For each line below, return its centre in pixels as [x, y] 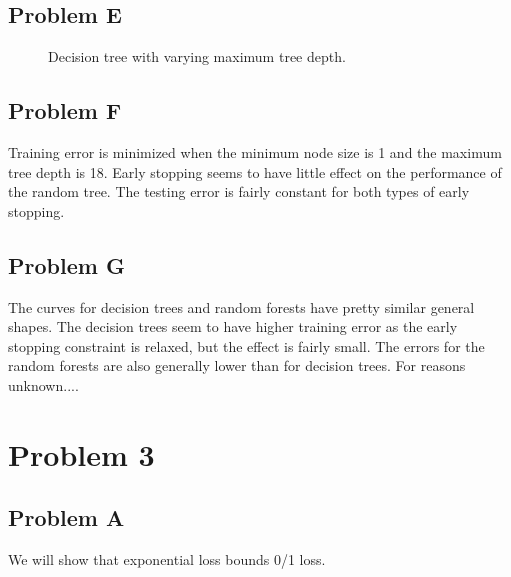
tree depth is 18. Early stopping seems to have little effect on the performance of [255, 171]
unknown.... [43, 384]
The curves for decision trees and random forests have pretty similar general [241, 306]
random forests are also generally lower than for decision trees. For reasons [237, 365]
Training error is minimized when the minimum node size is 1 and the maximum [255, 152]
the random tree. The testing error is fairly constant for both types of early [239, 191]
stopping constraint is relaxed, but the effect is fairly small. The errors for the [246, 345]
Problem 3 [81, 453]
